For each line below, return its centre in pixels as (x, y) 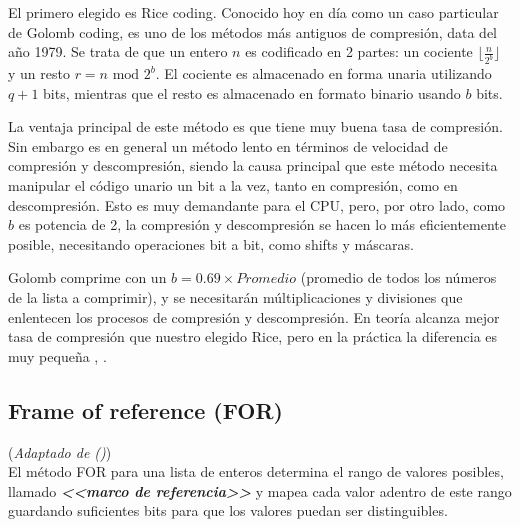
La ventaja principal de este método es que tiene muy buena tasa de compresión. (255, 126)
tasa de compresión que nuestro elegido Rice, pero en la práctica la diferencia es (253, 336)
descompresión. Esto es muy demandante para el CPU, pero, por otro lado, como (257, 204)
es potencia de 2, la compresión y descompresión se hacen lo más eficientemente (262, 224)
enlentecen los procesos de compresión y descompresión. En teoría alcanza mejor (254, 316)
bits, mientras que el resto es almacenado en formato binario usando (252, 92)
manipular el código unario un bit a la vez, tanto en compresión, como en (233, 185)
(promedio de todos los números (398, 277)
